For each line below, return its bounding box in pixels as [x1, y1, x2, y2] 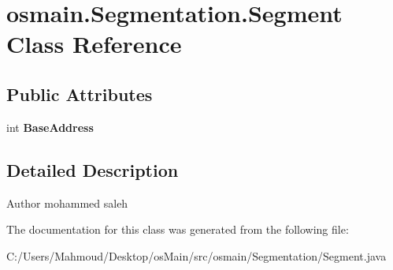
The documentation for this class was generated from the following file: [6, 221, 349, 238]
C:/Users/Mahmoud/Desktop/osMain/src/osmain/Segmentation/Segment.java [6, 247, 387, 264]
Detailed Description [6, 157, 179, 182]
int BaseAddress [6, 118, 94, 135]
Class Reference [6, 28, 182, 60]
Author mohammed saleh [6, 194, 128, 211]
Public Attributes [6, 81, 153, 106]
